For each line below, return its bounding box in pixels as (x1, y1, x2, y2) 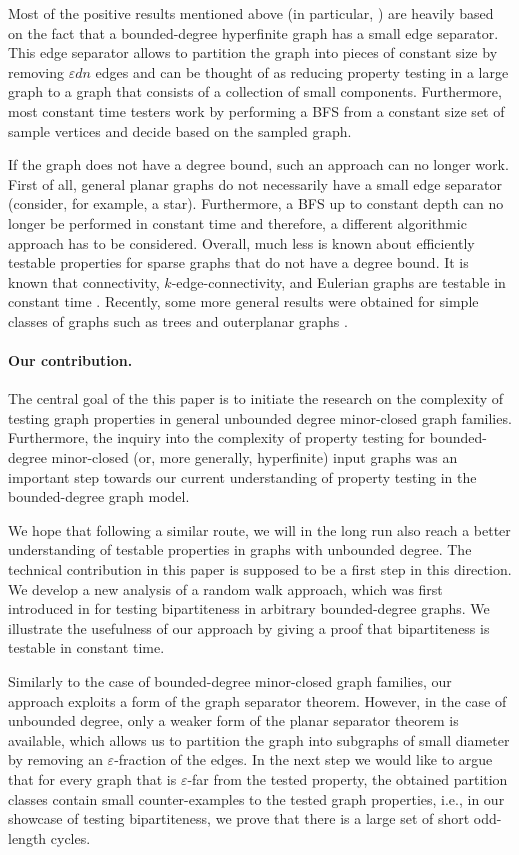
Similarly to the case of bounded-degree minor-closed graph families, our (8, 671, 452, 692)
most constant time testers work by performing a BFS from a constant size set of (8, 100, 505, 121)
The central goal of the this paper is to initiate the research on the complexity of (8, 388, 504, 409)
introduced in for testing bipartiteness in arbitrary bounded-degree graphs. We (8, 598, 490, 619)
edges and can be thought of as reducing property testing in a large (95, 61, 509, 82)
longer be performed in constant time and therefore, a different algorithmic (8, 212, 467, 233)
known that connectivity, (8, 271, 160, 292)
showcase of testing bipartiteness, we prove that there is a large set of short (8, 808, 470, 829)
